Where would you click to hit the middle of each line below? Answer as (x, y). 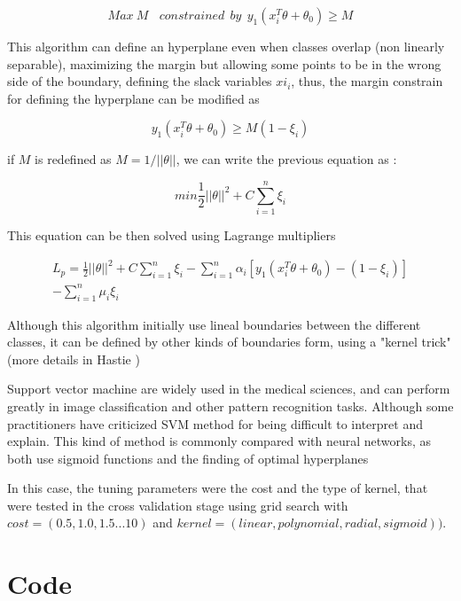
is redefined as (73, 159)
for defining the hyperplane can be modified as (133, 98)
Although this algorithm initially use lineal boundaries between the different (214, 324)
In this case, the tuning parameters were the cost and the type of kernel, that (218, 488)
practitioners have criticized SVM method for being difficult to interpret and (215, 423)
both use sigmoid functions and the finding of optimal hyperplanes (188, 458)
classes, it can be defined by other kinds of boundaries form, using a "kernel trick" (229, 342)
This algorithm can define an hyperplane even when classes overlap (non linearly (226, 46)
